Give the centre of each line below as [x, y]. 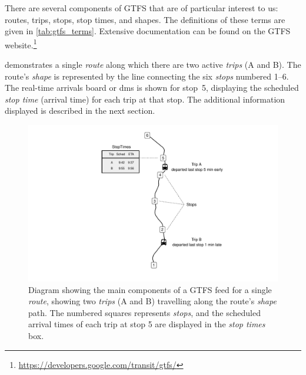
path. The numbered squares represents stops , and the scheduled [144, 312]
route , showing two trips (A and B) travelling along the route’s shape [152, 301]
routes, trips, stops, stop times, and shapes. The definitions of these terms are [145, 19]
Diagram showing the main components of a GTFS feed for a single [150, 289]
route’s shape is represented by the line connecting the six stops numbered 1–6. [147, 76]
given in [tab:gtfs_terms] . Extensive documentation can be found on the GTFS [148, 31]
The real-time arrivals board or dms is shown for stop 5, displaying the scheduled [152, 88]
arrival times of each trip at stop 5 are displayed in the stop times [147, 324]
